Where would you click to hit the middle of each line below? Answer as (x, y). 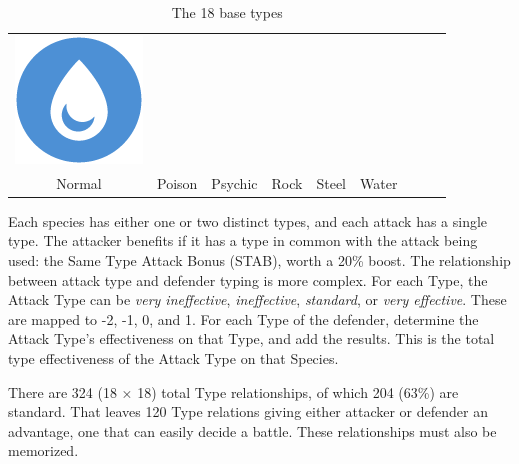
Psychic (234, 182)
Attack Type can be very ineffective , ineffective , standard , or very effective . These (257, 299)
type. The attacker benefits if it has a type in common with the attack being (243, 240)
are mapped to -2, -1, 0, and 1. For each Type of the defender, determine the (243, 318)
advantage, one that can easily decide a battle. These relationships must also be (252, 430)
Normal (79, 182)
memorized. (43, 450)
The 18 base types (227, 12)
